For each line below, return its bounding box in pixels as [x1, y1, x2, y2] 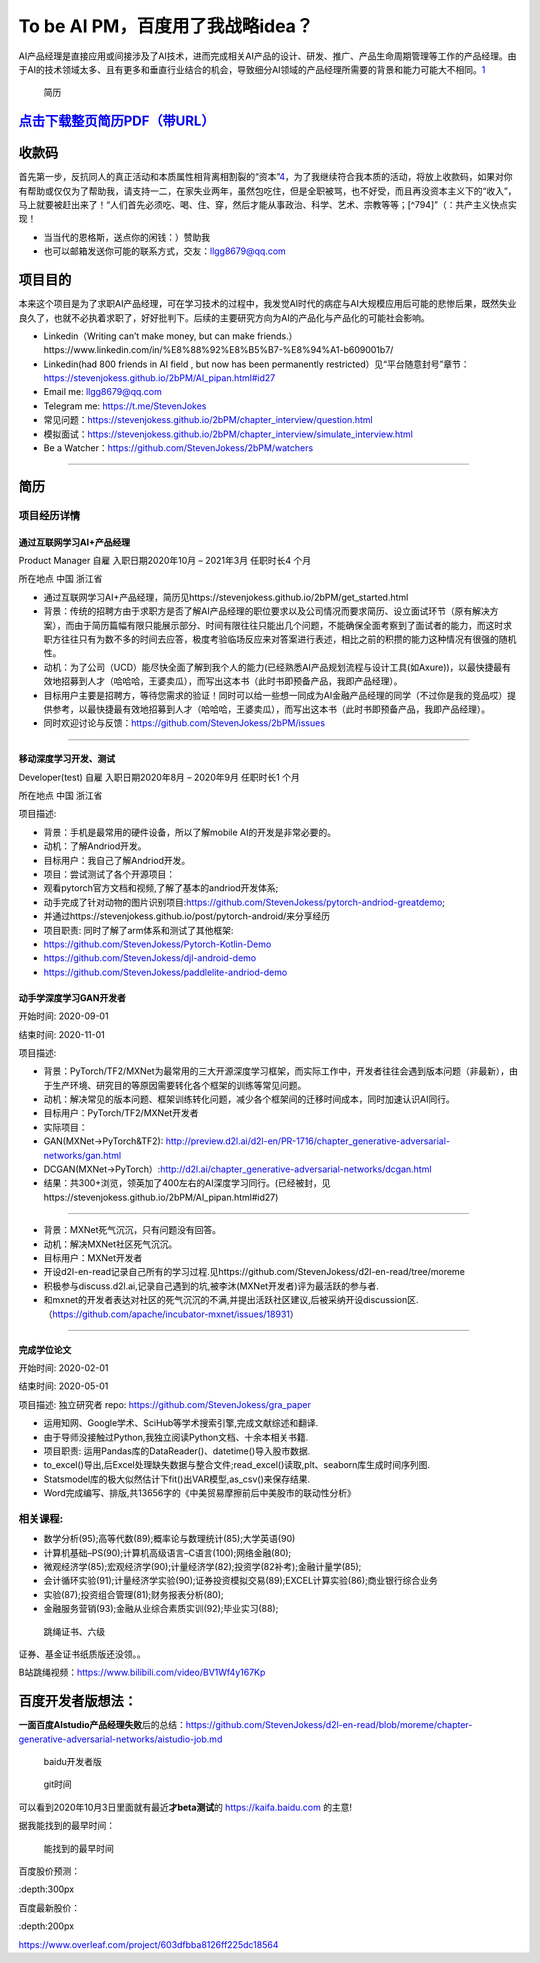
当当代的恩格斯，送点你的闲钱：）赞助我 [43, 231, 210, 243]
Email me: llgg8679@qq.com [43, 386, 162, 398]
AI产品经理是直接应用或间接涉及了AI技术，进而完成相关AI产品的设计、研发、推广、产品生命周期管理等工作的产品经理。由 [18, 50, 517, 62]
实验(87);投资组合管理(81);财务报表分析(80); [43, 1588, 224, 1600]
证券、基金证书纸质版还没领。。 [18, 1648, 146, 1660]
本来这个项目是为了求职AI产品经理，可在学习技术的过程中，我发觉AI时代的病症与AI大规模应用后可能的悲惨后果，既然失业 [18, 298, 517, 310]
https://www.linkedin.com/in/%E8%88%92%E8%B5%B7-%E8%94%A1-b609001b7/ [43, 344, 394, 356]
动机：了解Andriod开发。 [43, 840, 147, 852]
